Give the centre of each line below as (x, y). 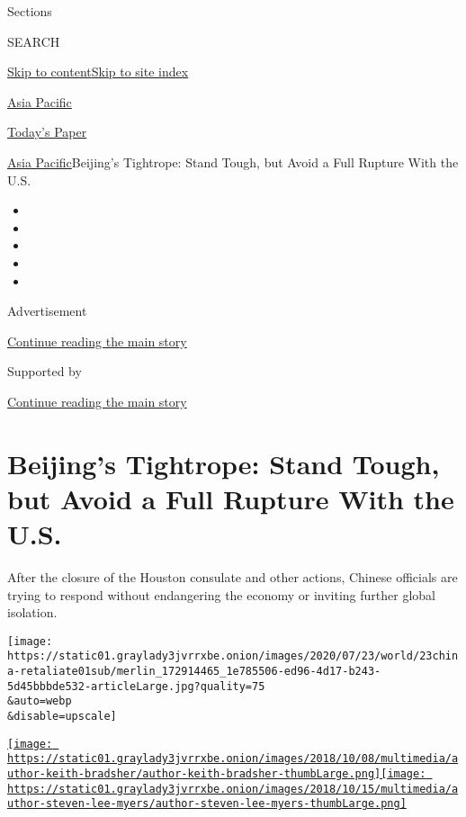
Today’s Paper (47, 132)
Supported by (45, 371)
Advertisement (47, 311)
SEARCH (34, 41)
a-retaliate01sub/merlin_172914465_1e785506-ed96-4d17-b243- (194, 672)
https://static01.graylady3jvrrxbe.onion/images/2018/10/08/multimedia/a (233, 759)
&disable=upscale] (62, 717)
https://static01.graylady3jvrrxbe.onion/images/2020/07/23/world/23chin (233, 656)
